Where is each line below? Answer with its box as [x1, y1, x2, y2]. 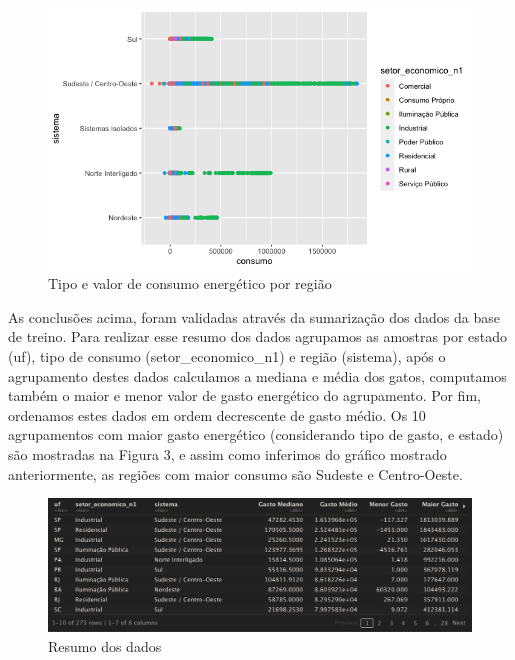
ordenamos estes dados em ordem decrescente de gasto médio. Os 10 [8, 404, 426, 425]
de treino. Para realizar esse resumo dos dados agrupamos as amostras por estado [8, 326, 507, 347]
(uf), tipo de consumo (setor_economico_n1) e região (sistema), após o [8, 346, 446, 367]
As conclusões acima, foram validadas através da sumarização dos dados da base [8, 306, 500, 327]
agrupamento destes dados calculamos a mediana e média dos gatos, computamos [8, 365, 507, 386]
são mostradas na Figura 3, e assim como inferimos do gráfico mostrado [8, 444, 447, 464]
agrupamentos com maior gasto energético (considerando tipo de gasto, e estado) [8, 424, 504, 445]
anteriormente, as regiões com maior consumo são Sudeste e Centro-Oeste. [8, 463, 463, 484]
